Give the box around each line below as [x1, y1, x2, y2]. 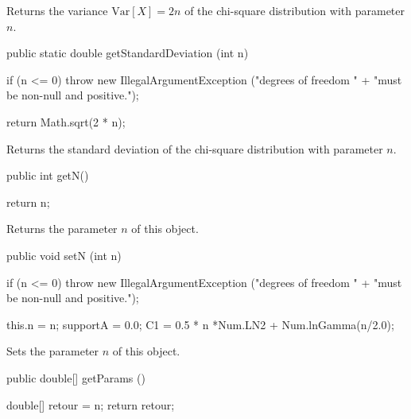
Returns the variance [6, 2, 108, 18]
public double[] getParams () [6, 369, 145, 386]
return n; [6, 193, 50, 210]
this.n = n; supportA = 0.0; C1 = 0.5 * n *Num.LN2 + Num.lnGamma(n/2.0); [6, 316, 394, 332]
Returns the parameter [6, 220, 118, 237]
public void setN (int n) [6, 246, 122, 263]
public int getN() [6, 167, 89, 184]
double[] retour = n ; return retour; [6, 396, 175, 413]
